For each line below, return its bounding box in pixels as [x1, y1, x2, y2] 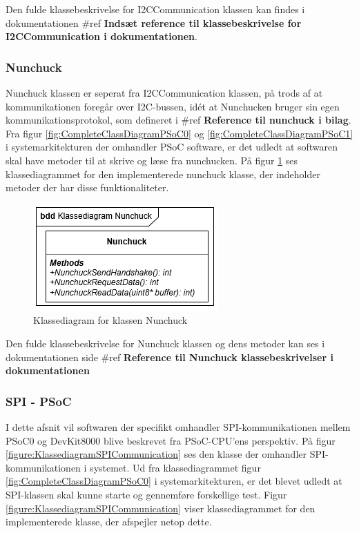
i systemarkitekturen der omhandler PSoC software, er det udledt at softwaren [6, 139, 338, 154]
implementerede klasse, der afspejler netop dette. [6, 514, 212, 529]
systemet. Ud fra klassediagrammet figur [90, 460, 261, 474]
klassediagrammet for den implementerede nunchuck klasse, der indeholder [6, 166, 320, 181]
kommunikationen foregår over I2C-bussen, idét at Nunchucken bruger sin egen [6, 99, 340, 113]
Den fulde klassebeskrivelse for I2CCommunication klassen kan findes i [6, 2, 305, 16]
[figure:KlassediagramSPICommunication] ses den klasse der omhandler [6, 447, 307, 461]
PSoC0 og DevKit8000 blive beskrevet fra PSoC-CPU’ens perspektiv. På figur [6, 433, 336, 447]
